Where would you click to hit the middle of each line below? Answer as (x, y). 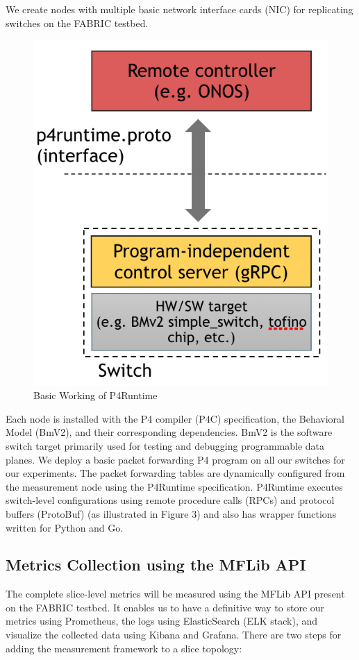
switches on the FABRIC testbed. (77, 23)
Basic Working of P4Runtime (95, 395)
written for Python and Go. (65, 527)
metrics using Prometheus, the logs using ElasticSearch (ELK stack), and (162, 621)
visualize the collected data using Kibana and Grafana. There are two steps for (174, 635)
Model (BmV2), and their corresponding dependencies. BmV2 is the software (169, 432)
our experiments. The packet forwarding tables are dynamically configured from (175, 473)
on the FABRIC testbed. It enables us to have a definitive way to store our (165, 607)
